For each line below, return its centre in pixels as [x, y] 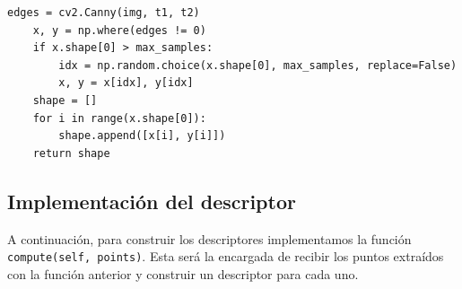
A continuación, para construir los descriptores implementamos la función [209, 238]
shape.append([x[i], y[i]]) [142, 136]
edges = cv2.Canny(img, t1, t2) [104, 13]
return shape [71, 153]
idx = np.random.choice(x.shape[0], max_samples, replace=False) [258, 65]
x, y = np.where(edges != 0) [119, 30]
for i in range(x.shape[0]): [119, 118]
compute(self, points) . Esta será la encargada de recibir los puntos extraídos [226, 256]
